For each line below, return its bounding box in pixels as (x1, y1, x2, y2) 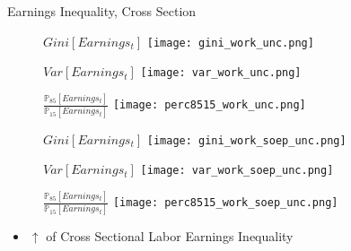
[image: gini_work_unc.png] (146, 36, 314, 49)
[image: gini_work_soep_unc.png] (146, 134, 347, 147)
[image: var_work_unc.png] (140, 66, 302, 80)
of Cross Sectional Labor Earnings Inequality (46, 227, 294, 246)
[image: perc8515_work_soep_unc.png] (112, 196, 338, 210)
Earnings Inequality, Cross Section (7, 2, 197, 20)
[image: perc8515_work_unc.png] (112, 99, 306, 112)
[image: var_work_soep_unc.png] (140, 164, 334, 177)
